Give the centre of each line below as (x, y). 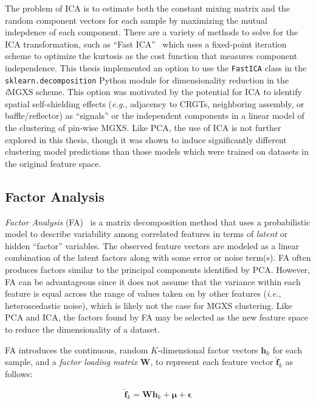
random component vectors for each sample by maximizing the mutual (136, 20)
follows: (19, 373)
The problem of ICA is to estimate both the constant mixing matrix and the (147, 8)
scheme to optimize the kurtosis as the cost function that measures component (151, 56)
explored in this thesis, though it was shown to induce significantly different (146, 139)
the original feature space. (53, 163)
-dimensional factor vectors (208, 349)
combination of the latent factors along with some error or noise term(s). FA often (158, 257)
